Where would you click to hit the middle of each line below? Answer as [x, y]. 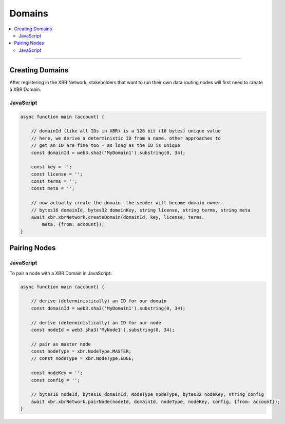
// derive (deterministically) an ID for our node [96, 323]
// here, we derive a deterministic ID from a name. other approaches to [126, 138]
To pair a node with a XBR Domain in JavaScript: [61, 273]
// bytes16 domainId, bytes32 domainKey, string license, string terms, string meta [141, 210]
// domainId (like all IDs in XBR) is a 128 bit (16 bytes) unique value [126, 131]
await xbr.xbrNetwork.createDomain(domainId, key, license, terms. [118, 217]
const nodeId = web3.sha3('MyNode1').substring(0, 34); [103, 330]
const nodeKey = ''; [57, 373]
